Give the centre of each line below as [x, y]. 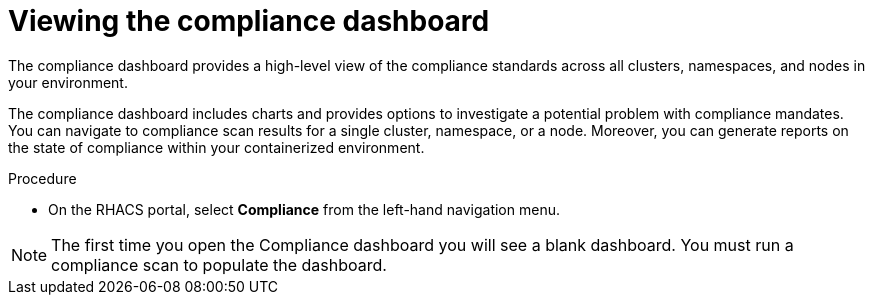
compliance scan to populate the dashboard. [219, 264]
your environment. [68, 82]
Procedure [42, 178]
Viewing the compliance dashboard [249, 21]
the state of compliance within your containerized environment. [216, 147]
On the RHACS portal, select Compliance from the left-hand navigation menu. [304, 209]
